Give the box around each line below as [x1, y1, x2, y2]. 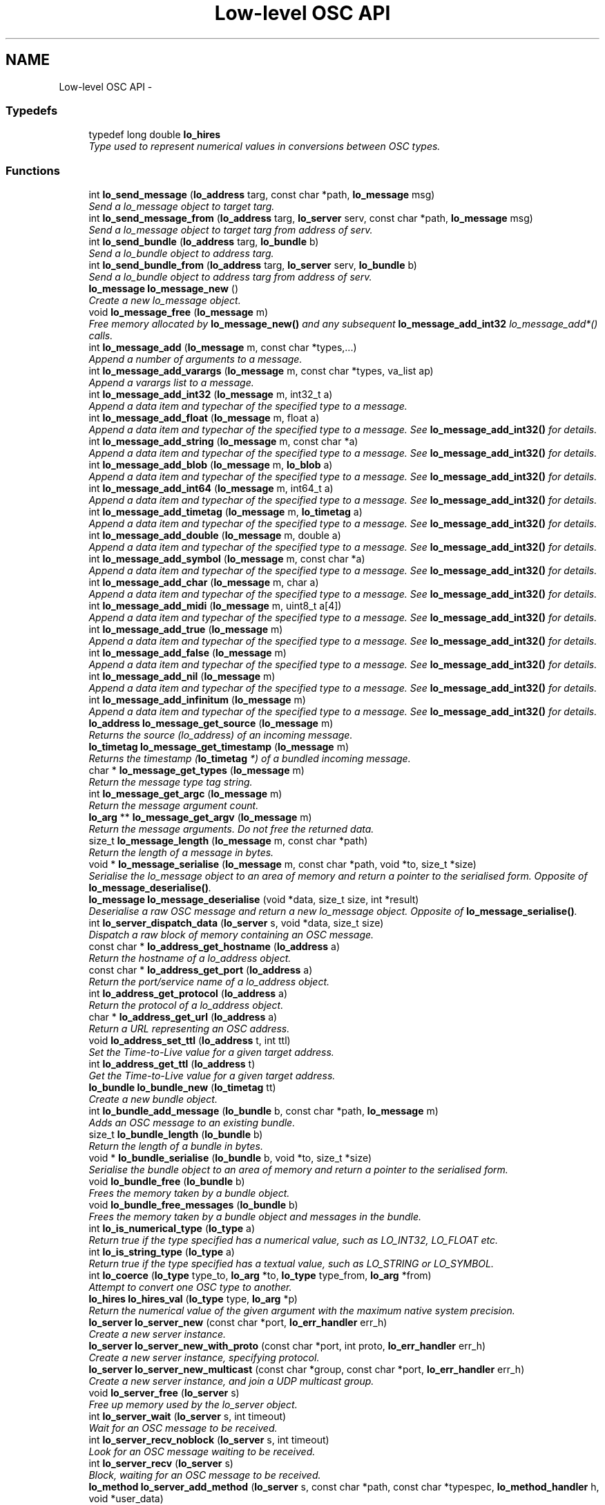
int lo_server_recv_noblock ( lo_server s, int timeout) [88, 1434, 329, 1446]
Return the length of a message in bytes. [88, 846, 274, 859]
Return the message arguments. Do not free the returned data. [88, 823, 374, 835]
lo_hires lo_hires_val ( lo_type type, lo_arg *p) [88, 1293, 298, 1305]
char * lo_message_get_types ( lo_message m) [88, 764, 305, 777]
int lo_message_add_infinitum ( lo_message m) [88, 694, 306, 706]
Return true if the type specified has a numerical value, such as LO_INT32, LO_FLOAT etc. [88, 1234, 498, 1247]
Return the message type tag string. [88, 776, 253, 788]
